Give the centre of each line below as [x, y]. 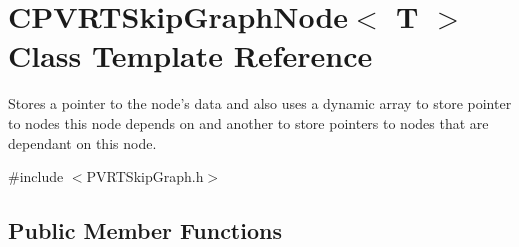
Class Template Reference [190, 55]
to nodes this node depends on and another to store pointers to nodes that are [248, 122]
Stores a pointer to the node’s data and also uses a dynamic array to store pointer [260, 103]
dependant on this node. [82, 142]
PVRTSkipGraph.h [145, 176]
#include [36, 176]
